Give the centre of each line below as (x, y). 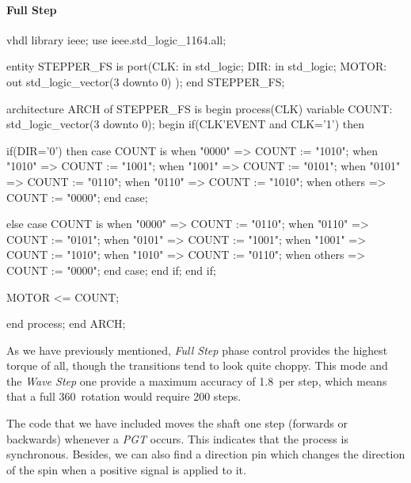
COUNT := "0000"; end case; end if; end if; (111, 270)
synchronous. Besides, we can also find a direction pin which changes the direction (206, 454)
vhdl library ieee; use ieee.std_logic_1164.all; (116, 39)
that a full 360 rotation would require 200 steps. (124, 396)
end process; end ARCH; (66, 323)
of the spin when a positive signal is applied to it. (126, 469)
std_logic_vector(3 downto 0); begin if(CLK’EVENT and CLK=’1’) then (186, 124)
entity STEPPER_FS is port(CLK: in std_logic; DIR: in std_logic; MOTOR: (197, 66)
